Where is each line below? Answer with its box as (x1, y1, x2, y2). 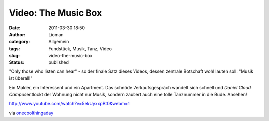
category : (9, 39, 30, 45)
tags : (9, 45, 20, 52)
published (48, 60, 69, 65)
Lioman (48, 31, 64, 37)
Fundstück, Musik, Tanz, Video (48, 45, 112, 52)
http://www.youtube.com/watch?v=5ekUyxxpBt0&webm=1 (9, 101, 130, 107)
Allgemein (48, 39, 69, 45)
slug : (9, 53, 20, 59)
